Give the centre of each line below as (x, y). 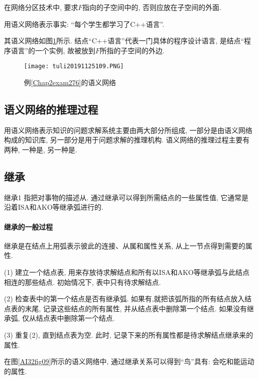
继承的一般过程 (28, 226)
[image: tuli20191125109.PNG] (74, 66)
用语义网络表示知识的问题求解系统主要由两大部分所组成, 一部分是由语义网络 (128, 130)
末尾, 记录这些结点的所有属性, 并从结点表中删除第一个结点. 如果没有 (136, 308)
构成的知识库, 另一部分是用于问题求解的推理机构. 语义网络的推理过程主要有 (127, 140)
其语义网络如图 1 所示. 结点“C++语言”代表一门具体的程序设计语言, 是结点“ (124, 41)
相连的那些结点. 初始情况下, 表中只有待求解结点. (82, 282)
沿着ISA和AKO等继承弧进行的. (54, 207)
